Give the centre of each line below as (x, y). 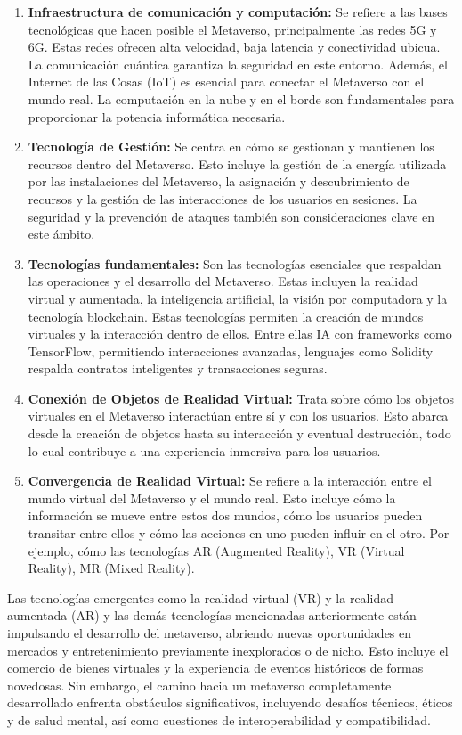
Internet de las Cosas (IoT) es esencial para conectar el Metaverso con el (226, 82)
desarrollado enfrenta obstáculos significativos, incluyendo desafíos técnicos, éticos (230, 702)
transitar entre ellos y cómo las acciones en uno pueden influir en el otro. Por (239, 533)
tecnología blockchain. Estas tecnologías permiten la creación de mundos (226, 316)
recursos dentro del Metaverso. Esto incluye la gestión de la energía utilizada (237, 163)
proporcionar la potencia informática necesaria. (157, 116)
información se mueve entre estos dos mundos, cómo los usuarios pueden (225, 515)
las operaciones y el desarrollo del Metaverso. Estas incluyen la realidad (223, 281)
